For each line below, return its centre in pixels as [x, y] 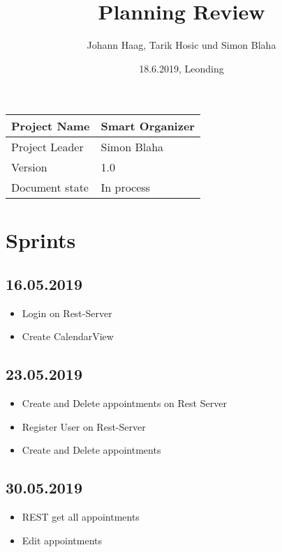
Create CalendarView [68, 336]
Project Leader [47, 147]
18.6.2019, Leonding [181, 68]
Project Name [51, 126]
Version [29, 167]
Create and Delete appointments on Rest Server [124, 403]
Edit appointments [62, 540]
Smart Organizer [148, 126]
